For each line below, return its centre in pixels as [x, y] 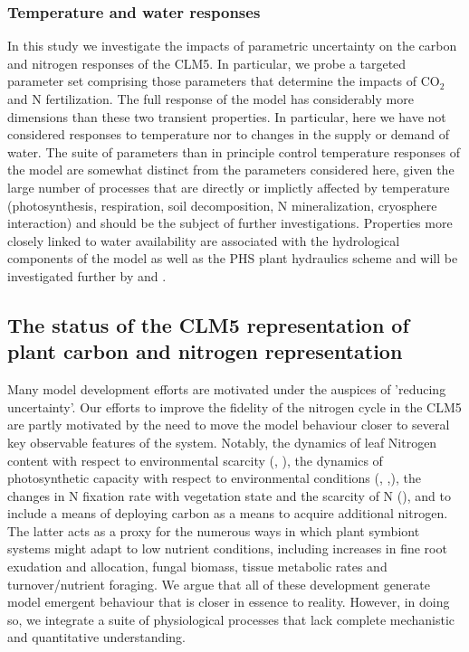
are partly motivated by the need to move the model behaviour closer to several [229, 425]
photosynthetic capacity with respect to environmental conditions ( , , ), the [214, 478]
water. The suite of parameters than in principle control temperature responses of [234, 151]
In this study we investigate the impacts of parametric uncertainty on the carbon [232, 46]
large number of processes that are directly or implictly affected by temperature [229, 187]
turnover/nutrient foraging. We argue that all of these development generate [219, 584]
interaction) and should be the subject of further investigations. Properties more [230, 223]
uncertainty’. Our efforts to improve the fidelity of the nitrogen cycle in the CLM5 [234, 406]
